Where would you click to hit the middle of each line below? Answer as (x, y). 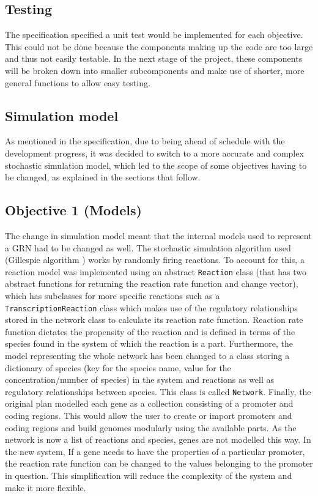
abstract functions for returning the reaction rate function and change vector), (152, 283)
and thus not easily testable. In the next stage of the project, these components (154, 58)
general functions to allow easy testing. (78, 82)
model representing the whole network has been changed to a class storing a (147, 356)
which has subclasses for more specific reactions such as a (113, 295)
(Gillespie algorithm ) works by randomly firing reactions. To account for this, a (155, 260)
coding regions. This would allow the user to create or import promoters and (149, 416)
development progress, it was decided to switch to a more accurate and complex (154, 153)
